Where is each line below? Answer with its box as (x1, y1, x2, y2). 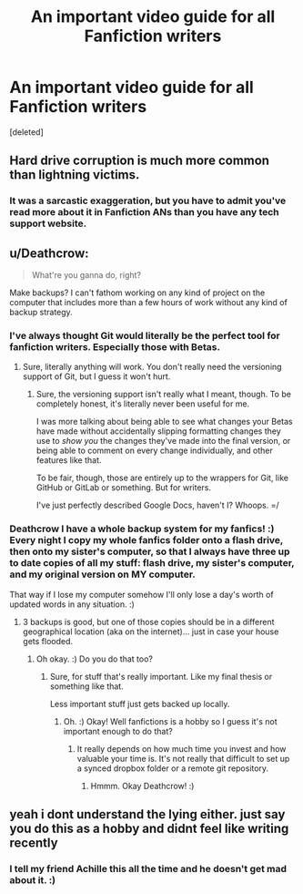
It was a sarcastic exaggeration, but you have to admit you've (9, 194, 287, 207)
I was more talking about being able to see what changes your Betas (35, 416, 293, 427)
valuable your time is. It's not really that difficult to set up (76, 753, 290, 764)
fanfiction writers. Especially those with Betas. (9, 340, 221, 353)
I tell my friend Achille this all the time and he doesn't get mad (9, 862, 288, 875)
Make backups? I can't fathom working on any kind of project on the (9, 287, 266, 298)
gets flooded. (22, 635, 74, 646)
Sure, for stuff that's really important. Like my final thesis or (49, 671, 273, 682)
